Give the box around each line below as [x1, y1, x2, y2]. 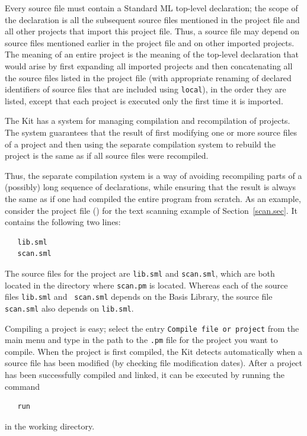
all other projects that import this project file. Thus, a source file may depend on [5, 25, 300, 37]
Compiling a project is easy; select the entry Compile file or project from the [5, 322, 299, 334]
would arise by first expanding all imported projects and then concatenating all [5, 59, 293, 72]
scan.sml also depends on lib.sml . [5, 302, 134, 314]
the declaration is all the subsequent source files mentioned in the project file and [5, 13, 300, 25]
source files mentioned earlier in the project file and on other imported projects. [5, 36, 295, 49]
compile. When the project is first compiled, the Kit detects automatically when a [5, 345, 302, 357]
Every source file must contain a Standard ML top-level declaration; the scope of [5, 2, 298, 14]
